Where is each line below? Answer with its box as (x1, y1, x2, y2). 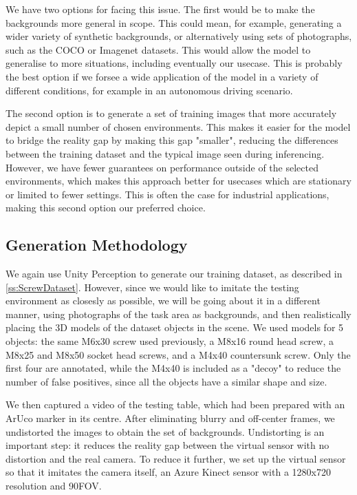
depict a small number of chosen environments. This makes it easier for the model (6, 119, 351, 134)
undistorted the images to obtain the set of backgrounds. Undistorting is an (6, 424, 325, 439)
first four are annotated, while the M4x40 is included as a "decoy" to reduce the (6, 361, 341, 375)
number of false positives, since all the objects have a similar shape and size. (6, 374, 327, 388)
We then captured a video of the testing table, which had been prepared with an (6, 397, 345, 412)
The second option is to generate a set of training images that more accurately (6, 106, 337, 120)
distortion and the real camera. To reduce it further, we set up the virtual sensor (6, 451, 346, 465)
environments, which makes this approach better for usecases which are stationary (6, 173, 351, 188)
